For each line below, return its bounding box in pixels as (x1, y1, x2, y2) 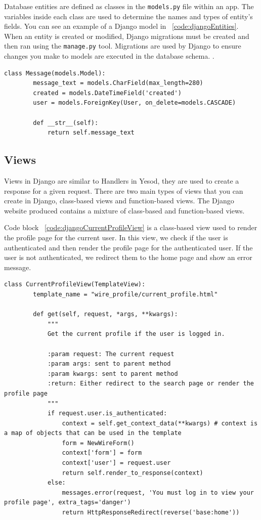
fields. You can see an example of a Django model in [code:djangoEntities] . (4, 21, 239, 31)
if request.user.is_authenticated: (47, 410, 167, 417)
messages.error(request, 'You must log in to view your (62, 489, 254, 496)
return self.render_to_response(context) (62, 469, 203, 476)
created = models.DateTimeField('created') (33, 89, 182, 97)
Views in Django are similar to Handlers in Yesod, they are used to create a (4, 176, 239, 186)
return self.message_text (47, 129, 135, 137)
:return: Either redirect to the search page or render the (47, 380, 254, 387)
